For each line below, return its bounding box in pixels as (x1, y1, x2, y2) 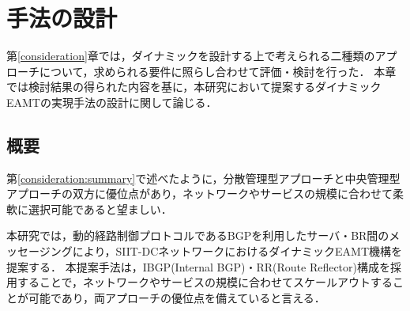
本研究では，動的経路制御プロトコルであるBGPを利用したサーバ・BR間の (6, 227, 389, 244)
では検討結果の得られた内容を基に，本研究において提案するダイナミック (6, 78, 382, 95)
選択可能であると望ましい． (28, 200, 172, 217)
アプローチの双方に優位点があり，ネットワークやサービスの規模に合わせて (6, 185, 393, 202)
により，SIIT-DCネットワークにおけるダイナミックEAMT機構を (72, 243, 403, 260)
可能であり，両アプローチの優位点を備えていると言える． (28, 289, 325, 305)
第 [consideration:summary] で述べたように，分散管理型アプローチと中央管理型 (6, 169, 401, 186)
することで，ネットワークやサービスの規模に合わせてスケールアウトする (17, 274, 393, 290)
